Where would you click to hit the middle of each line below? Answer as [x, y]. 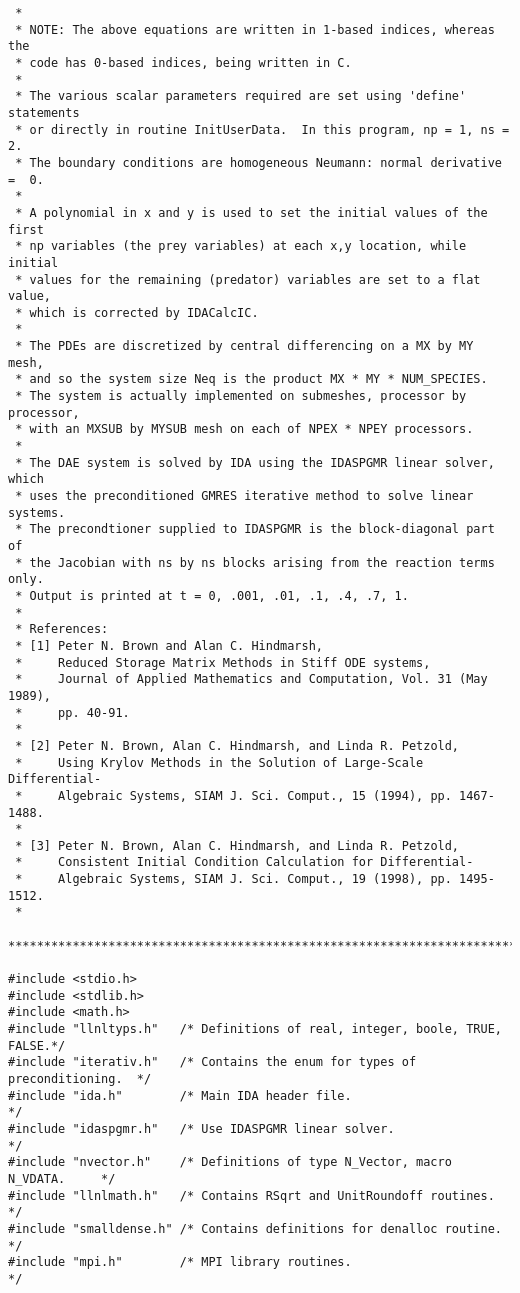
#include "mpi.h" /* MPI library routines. [180, 1262]
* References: [62, 629]
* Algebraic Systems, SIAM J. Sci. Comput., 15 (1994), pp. [233, 795]
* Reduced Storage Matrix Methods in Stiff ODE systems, [223, 662]
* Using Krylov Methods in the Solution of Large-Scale [219, 762]
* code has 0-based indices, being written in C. [183, 62]
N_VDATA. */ [62, 1178]
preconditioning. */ [80, 1079]
